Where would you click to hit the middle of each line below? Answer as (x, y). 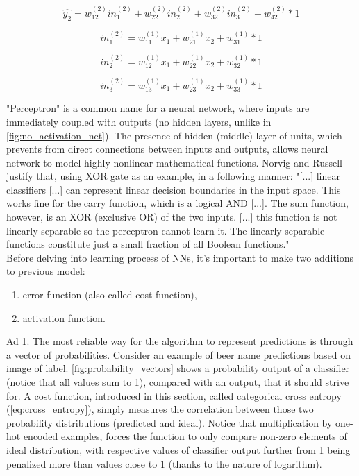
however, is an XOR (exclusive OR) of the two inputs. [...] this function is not (172, 217)
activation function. (64, 317)
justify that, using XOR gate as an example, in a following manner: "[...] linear (173, 176)
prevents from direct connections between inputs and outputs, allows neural (167, 149)
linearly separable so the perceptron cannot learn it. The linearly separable (166, 230)
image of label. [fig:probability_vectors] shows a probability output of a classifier (178, 368)
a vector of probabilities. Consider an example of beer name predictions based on (178, 354)
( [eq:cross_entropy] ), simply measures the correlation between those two (160, 409)
